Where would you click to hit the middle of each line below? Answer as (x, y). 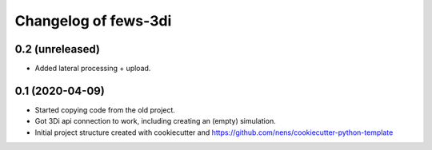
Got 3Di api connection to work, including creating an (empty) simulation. (155, 121)
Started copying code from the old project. (105, 110)
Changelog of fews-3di (93, 21)
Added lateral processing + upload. (93, 69)
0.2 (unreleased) (57, 49)
